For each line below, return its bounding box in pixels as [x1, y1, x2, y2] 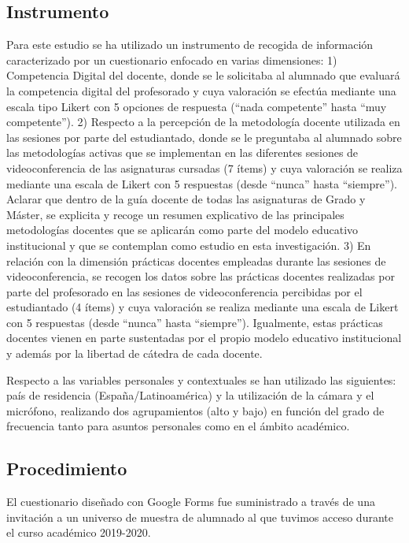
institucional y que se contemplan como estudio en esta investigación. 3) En [6, 236, 371, 253]
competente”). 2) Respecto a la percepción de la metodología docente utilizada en [6, 113, 400, 130]
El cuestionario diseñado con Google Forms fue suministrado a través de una [6, 493, 375, 510]
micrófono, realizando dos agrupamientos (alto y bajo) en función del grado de [6, 402, 385, 418]
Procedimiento [6, 456, 127, 481]
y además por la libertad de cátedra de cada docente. [6, 345, 263, 362]
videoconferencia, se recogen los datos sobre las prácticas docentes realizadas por [6, 268, 395, 285]
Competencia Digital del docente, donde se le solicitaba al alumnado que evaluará [6, 67, 400, 84]
